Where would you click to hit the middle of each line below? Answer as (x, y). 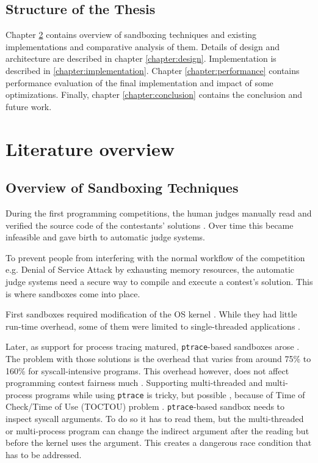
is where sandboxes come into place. (73, 293)
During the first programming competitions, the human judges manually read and (159, 213)
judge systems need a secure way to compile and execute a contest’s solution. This (159, 281)
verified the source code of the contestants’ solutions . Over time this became (150, 225)
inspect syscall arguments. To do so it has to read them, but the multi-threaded (155, 419)
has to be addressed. (44, 454)
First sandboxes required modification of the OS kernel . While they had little (151, 314)
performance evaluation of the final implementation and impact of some (139, 82)
